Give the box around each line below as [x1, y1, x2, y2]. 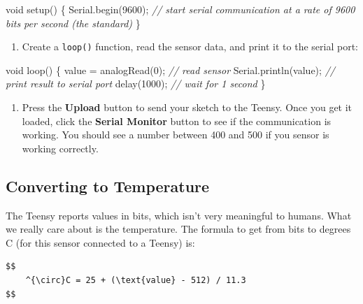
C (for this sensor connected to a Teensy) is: [6, 235, 195, 249]
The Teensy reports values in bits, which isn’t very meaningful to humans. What [6, 208, 352, 222]
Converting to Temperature [6, 175, 210, 196]
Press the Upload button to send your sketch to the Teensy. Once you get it [22, 100, 353, 115]
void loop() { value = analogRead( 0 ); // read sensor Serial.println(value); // [6, 62, 335, 77]
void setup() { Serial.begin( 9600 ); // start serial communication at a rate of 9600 [6, 2, 355, 16]
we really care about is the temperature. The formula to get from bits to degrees [6, 222, 351, 236]
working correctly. [22, 140, 99, 155]
